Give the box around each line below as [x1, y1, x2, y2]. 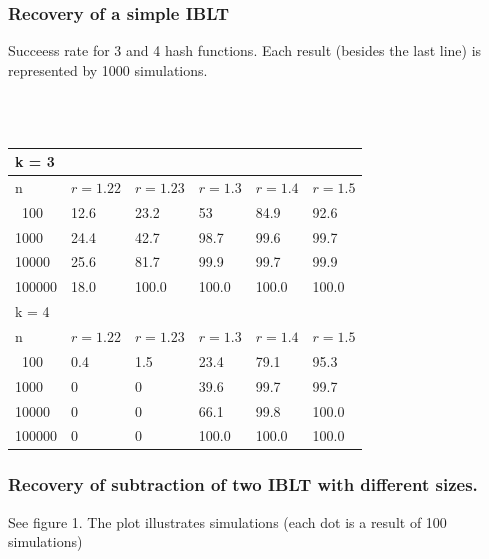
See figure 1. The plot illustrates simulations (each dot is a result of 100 [8, 511, 447, 532]
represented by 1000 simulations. [8, 59, 208, 80]
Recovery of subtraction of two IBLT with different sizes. [8, 472, 478, 497]
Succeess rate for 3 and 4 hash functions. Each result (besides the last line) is [8, 40, 482, 61]
